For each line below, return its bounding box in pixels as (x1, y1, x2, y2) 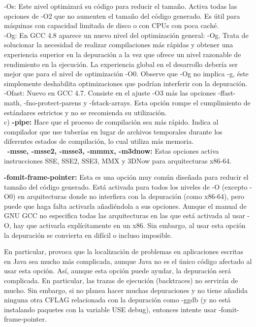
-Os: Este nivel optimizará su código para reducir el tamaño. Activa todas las (4, 1, 237, 11)
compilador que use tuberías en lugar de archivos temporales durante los (4, 126, 223, 136)
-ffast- (218, 88, 236, 98)
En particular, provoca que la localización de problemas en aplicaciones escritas (4, 246, 244, 257)
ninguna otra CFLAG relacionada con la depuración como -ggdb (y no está (4, 294, 231, 305)
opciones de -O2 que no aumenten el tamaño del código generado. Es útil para (4, 10, 240, 21)
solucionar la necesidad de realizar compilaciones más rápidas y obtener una (4, 39, 233, 50)
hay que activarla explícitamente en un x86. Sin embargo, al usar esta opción (13, 220, 246, 230)
